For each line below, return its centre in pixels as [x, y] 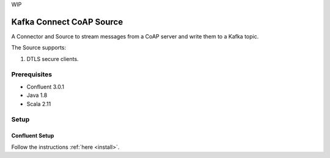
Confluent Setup [33, 136]
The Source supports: [39, 48]
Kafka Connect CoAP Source [67, 22]
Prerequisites [31, 74]
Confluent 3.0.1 [45, 87]
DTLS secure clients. [53, 59]
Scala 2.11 [39, 104]
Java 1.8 [37, 95]
